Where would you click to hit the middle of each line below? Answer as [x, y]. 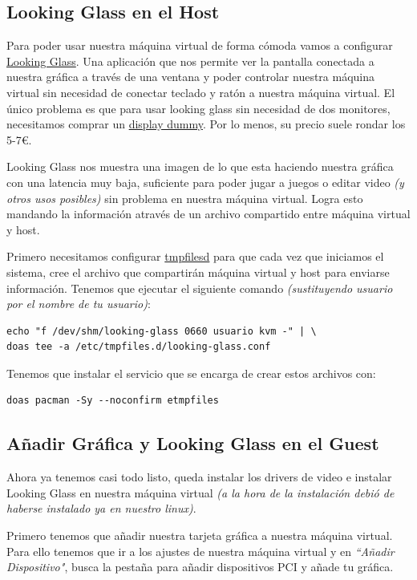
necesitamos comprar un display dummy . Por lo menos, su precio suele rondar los [206, 124]
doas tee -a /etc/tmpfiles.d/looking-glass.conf [139, 347]
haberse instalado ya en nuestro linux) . [101, 508]
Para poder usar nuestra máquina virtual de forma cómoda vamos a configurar [200, 45]
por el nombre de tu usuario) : [79, 304]
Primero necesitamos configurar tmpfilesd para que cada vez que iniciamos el [195, 256]
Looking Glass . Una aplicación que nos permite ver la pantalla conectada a [190, 61]
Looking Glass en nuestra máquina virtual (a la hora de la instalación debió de [200, 492]
